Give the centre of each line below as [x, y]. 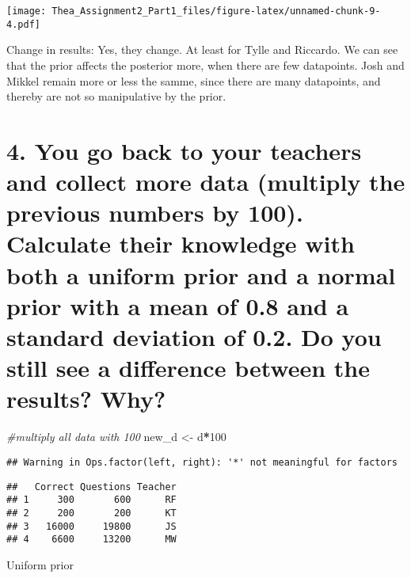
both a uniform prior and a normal [201, 274]
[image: [27, 11]
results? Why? [86, 399]
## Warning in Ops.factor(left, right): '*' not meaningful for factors [202, 462]
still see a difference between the [188, 368]
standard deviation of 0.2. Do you [194, 337]
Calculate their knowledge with [181, 243]
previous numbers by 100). [155, 213]
